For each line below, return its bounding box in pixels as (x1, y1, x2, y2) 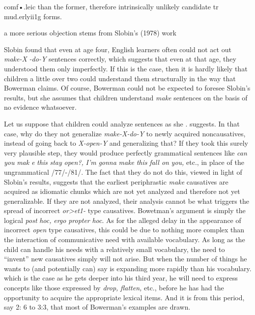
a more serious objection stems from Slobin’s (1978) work (4, 28, 176, 38)
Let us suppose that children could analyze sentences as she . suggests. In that (4, 118, 240, 128)
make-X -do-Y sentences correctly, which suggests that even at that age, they (4, 54, 236, 64)
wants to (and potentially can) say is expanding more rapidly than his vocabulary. (4, 263, 252, 273)
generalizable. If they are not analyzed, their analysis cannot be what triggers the (4, 195, 249, 206)
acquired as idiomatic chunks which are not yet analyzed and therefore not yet (4, 186, 240, 196)
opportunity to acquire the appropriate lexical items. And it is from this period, (4, 292, 245, 302)
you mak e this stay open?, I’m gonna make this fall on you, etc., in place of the (4, 157, 244, 167)
